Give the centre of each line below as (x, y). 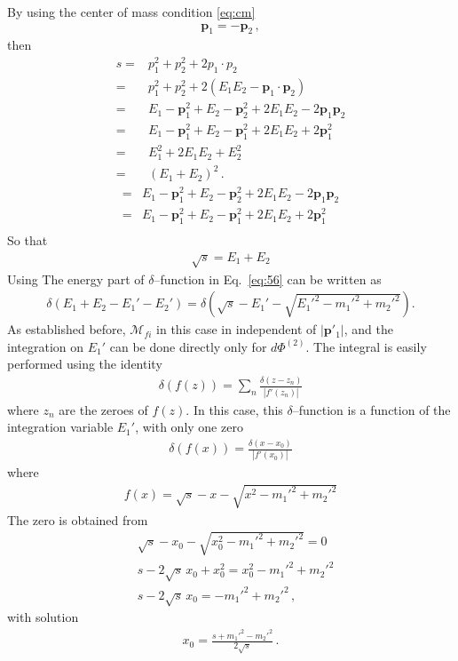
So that (28, 240)
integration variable (60, 427)
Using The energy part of (76, 279)
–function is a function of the (371, 409)
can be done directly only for (188, 346)
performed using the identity (85, 364)
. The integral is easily (366, 346)
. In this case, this (234, 409)
